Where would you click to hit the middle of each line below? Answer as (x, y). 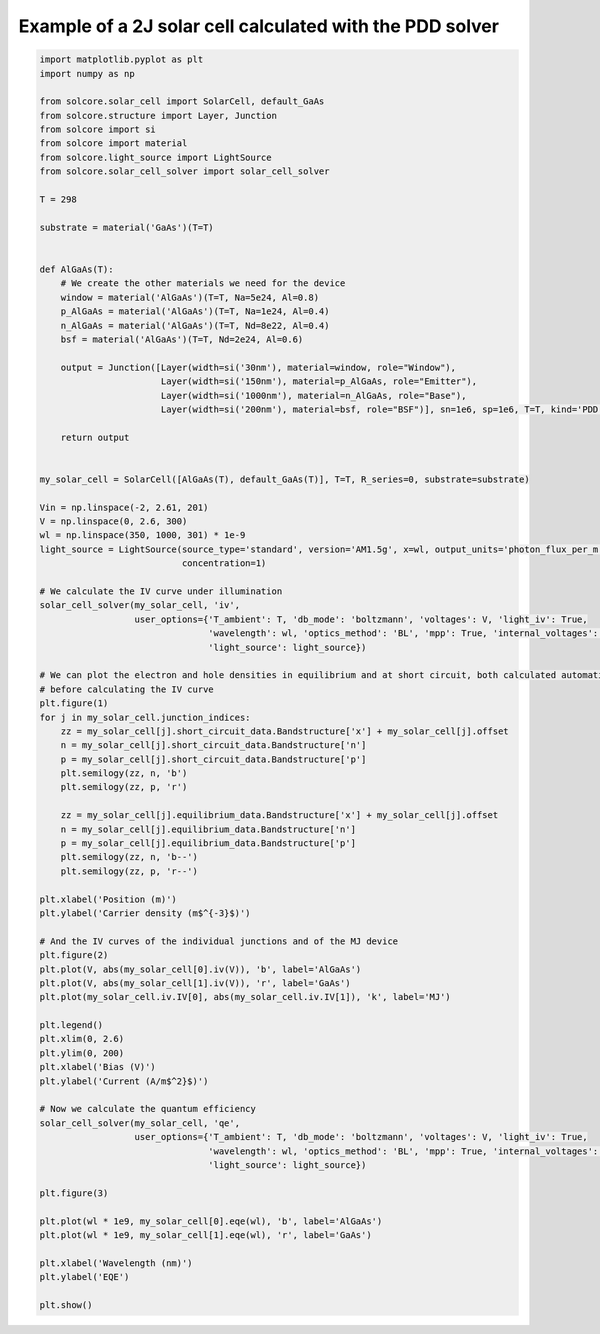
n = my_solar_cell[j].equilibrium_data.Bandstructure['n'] (208, 829)
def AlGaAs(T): (76, 269)
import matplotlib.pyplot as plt (121, 59)
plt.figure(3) (74, 1193)
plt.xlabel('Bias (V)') (98, 1067)
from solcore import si (98, 129)
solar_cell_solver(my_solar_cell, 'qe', (139, 1123)
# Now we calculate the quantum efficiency (148, 1109)
